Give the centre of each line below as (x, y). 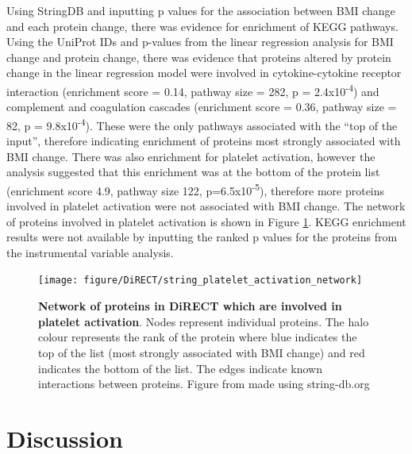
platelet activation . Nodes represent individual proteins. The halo (204, 321)
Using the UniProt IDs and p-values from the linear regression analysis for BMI (200, 42)
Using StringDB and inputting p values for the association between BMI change (201, 10)
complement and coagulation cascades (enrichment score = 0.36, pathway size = (202, 107)
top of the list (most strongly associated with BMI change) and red (202, 352)
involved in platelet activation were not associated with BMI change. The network (206, 206)
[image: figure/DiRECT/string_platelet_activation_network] (200, 281)
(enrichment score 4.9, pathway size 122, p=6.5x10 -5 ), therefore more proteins (196, 189)
